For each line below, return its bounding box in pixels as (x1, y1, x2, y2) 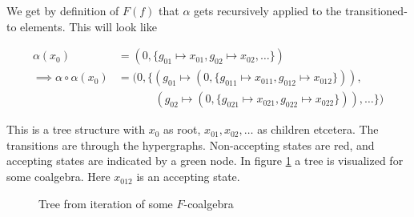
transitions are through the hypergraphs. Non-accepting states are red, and (6, 136, 375, 153)
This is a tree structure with (6, 121, 145, 138)
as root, (163, 121, 201, 138)
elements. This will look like (20, 18, 157, 34)
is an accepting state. (136, 168, 240, 185)
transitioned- (344, 2, 408, 18)
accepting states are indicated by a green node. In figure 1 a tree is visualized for (6, 152, 404, 169)
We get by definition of (6, 2, 119, 18)
